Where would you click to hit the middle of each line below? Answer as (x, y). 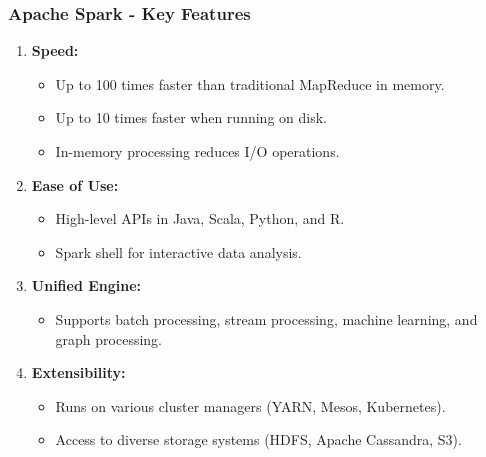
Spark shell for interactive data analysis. (178, 251)
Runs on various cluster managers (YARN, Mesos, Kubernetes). (250, 405)
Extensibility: (78, 372)
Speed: (55, 50)
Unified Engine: (86, 285)
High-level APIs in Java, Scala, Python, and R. (200, 218)
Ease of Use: (75, 184)
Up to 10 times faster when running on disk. (191, 117)
